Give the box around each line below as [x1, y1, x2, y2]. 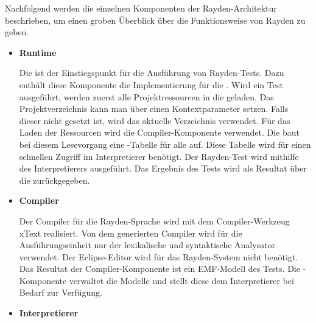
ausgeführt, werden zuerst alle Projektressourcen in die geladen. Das [19, 90, 274, 103]
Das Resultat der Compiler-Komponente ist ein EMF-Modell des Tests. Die [19, 262, 300, 275]
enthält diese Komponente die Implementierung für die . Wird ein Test [19, 78, 283, 91]
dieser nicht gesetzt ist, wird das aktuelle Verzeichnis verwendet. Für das [19, 114, 290, 127]
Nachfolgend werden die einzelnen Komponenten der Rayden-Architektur [5, 2, 277, 14]
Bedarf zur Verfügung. [19, 286, 102, 299]
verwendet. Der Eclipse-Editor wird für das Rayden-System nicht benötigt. [19, 250, 298, 263]
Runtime [19, 46, 57, 58]
